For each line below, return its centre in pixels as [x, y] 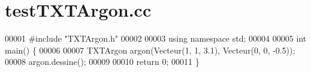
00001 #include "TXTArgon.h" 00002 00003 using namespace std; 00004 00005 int [156, 38]
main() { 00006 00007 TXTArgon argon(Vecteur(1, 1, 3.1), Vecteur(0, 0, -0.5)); [150, 50]
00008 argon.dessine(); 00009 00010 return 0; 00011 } [102, 62]
